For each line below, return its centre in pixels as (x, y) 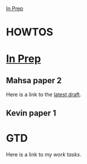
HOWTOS (30, 32)
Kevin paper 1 (31, 113)
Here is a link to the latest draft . (44, 95)
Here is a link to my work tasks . (44, 154)
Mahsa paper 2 (34, 81)
